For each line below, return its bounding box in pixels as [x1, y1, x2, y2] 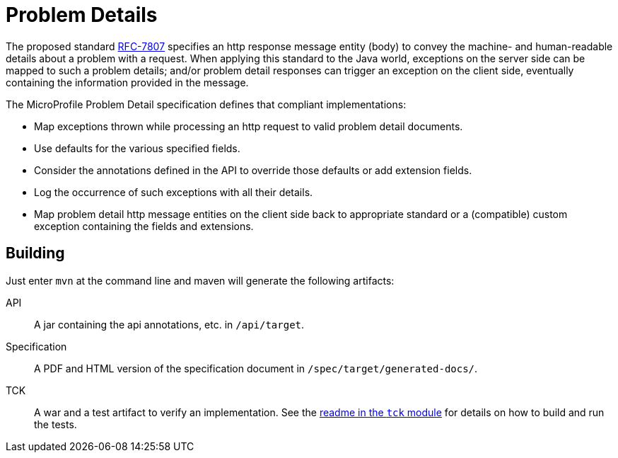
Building [6, 244, 65, 263]
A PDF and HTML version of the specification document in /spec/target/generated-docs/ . [34, 362, 478, 374]
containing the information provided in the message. [6, 76, 249, 88]
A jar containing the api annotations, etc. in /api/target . [34, 318, 305, 331]
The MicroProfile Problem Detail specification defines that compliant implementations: [6, 98, 407, 110]
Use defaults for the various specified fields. [34, 142, 240, 154]
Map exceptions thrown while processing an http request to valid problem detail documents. [34, 120, 463, 132]
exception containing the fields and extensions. [34, 219, 254, 232]
